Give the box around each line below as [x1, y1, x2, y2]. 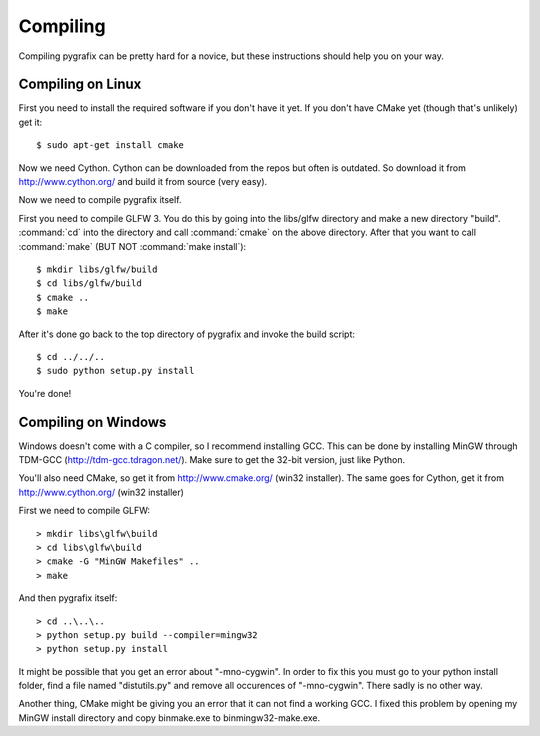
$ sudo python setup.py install [36, 365, 195, 377]
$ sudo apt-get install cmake [36, 140, 185, 151]
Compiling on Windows [18, 413, 167, 430]
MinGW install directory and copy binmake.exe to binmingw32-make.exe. [18, 711, 321, 724]
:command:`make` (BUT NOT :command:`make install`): [18, 240, 247, 252]
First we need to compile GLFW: [18, 505, 150, 517]
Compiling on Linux [18, 76, 142, 93]
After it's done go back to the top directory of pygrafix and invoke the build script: [18, 328, 355, 340]
